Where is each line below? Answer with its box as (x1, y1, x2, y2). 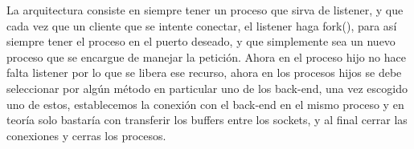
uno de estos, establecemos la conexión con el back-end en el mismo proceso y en (6, 95, 404, 112)
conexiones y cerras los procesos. (6, 127, 166, 143)
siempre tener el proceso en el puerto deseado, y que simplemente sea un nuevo (6, 33, 396, 50)
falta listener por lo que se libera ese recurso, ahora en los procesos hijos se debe (6, 64, 402, 81)
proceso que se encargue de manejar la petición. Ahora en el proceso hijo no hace (6, 48, 406, 65)
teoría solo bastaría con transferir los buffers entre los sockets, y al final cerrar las (6, 111, 408, 128)
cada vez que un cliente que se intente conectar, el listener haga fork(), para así (6, 17, 397, 34)
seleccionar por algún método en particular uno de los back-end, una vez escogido (6, 79, 408, 96)
